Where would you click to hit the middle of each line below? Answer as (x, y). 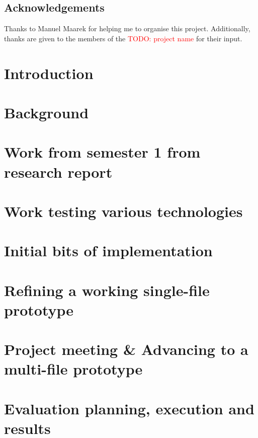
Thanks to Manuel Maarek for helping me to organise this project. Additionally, (127, 28)
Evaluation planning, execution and (129, 408)
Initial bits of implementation (108, 250)
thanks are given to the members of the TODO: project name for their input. (123, 38)
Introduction (49, 73)
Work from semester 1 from (102, 152)
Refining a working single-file (107, 290)
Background (47, 112)
